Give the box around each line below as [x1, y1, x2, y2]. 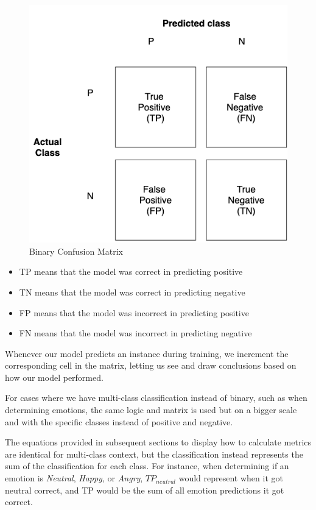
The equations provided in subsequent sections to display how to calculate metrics [5, 436, 312, 448]
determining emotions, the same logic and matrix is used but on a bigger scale [5, 403, 297, 416]
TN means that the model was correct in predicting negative [19, 285, 245, 298]
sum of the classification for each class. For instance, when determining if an [5, 459, 289, 472]
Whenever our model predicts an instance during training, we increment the [5, 347, 289, 359]
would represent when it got [178, 472, 283, 484]
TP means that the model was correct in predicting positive [19, 265, 243, 278]
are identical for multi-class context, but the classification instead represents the [5, 447, 303, 460]
